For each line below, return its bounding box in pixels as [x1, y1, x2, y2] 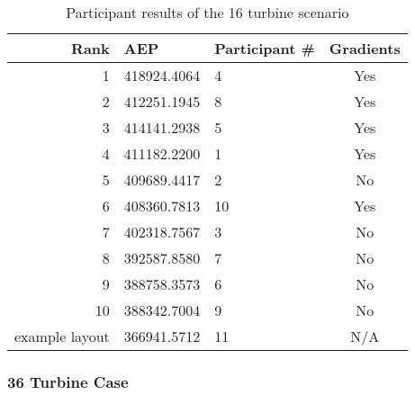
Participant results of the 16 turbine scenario [66, 2, 349, 22]
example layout [14, 326, 110, 346]
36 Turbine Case [7, 370, 129, 392]
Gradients [329, 38, 401, 58]
